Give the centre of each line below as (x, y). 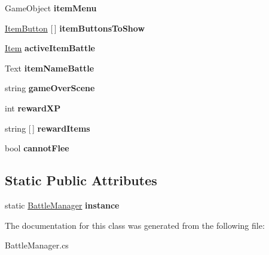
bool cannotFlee (37, 148)
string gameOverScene (50, 88)
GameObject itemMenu (51, 8)
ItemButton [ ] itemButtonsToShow (75, 28)
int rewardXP (33, 108)
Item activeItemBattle (50, 48)
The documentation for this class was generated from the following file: (135, 225)
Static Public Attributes (81, 180)
